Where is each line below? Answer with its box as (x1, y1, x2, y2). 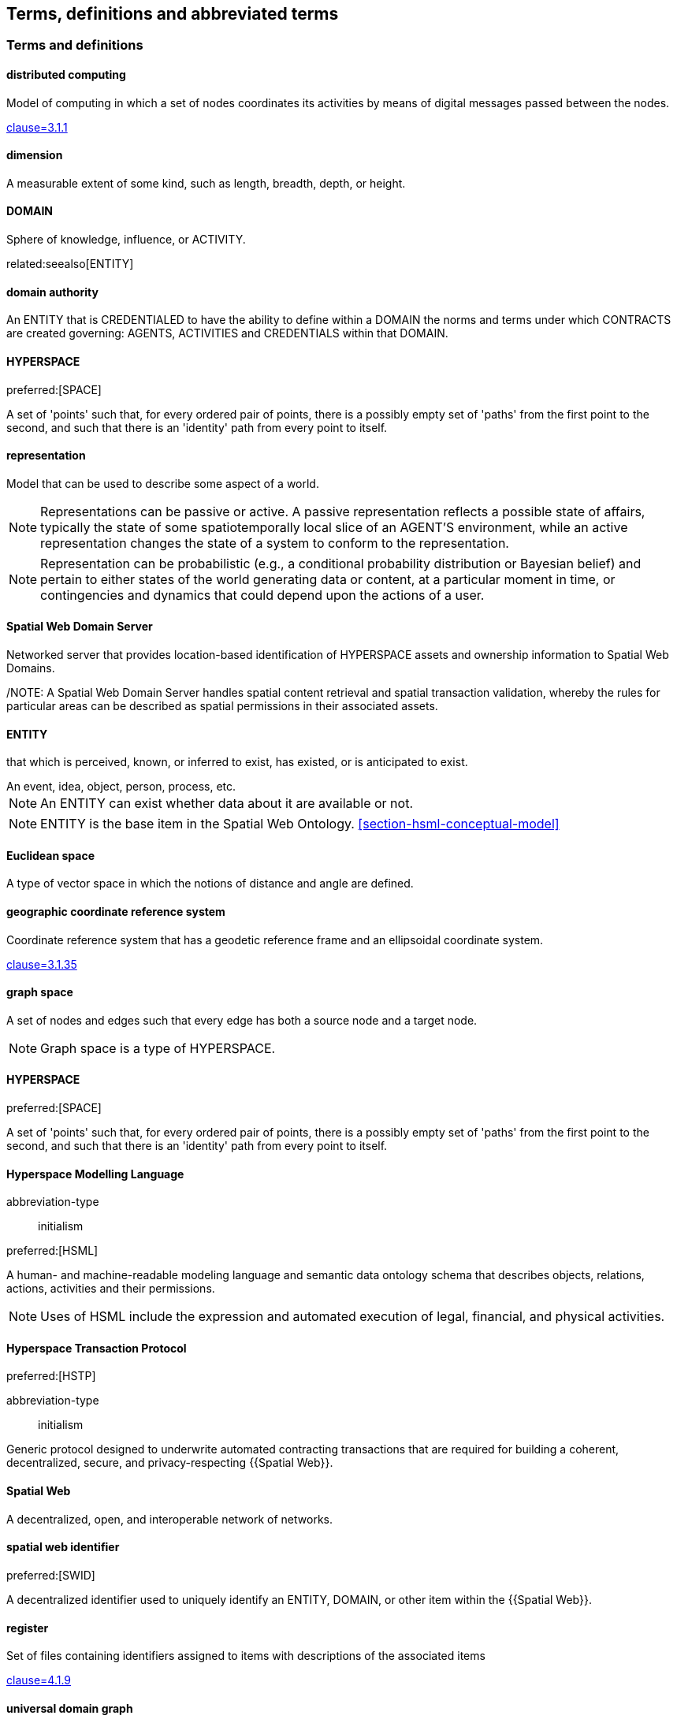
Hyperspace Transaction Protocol (6, 1341, 187, 1355)
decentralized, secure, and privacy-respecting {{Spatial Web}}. (6, 1456, 333, 1470)
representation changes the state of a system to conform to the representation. (40, 534, 509, 551)
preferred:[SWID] (6, 1568, 95, 1582)
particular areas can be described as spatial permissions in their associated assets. (6, 698, 438, 713)
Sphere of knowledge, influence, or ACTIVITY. (6, 233, 246, 247)
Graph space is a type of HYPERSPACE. (40, 1040, 276, 1056)
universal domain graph (6, 1701, 133, 1715)
